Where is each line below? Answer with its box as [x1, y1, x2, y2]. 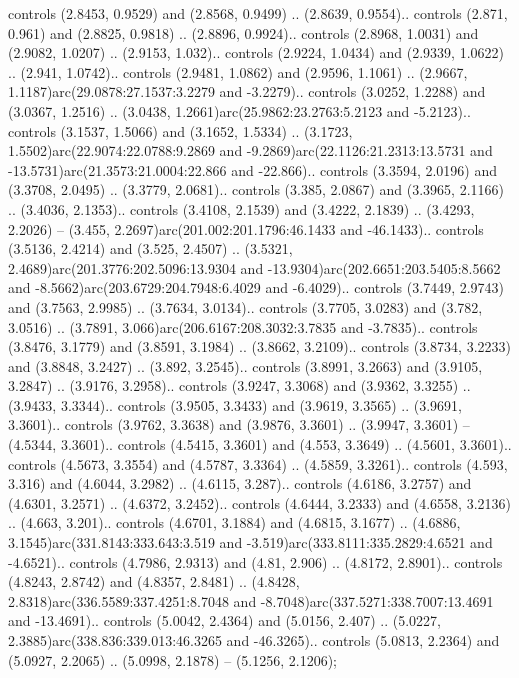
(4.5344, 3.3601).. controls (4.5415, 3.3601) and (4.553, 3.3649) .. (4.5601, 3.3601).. [8, 434, 512, 455]
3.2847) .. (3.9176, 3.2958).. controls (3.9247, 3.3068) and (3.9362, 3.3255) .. [8, 375, 471, 396]
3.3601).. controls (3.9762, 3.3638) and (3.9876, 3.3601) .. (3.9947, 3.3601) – [8, 414, 470, 435]
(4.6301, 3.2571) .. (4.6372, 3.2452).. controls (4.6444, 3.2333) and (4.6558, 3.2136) [8, 492, 511, 513]
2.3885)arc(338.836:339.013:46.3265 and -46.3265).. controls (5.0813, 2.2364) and [8, 630, 500, 650]
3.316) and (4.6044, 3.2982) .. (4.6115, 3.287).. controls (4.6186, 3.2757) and [8, 473, 472, 494]
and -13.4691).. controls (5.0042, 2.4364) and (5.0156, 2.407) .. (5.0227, [8, 610, 441, 631]
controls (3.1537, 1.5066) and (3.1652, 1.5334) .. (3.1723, [8, 120, 353, 141]
